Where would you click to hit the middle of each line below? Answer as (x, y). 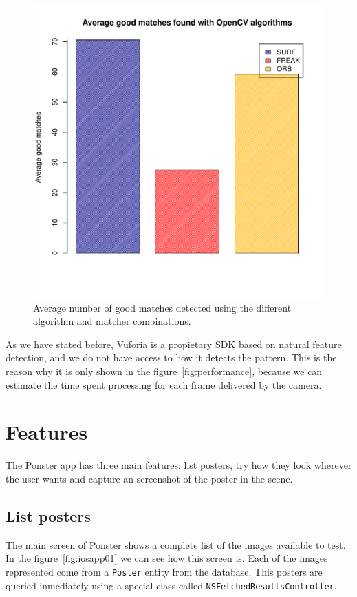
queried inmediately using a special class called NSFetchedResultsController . (171, 585)
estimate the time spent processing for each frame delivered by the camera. (164, 384)
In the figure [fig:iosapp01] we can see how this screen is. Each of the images (167, 558)
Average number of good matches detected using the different (162, 307)
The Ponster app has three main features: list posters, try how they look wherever (179, 465)
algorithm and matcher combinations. (112, 321)
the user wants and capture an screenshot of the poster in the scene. (149, 478)
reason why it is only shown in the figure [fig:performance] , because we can (164, 371)
